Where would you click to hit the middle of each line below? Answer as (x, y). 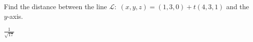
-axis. (15, 16)
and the (238, 6)
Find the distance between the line (55, 6)
